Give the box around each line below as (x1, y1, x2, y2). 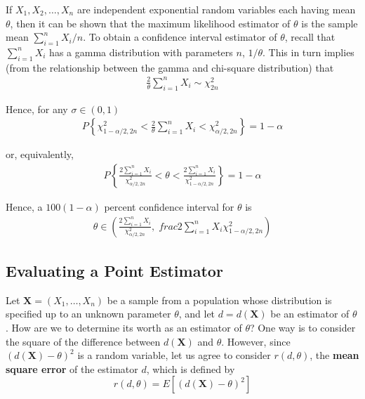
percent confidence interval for (104, 199, 234, 214)
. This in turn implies (263, 44, 354, 59)
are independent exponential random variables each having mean (77, 2, 356, 16)
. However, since (221, 334, 291, 348)
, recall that (284, 30, 336, 44)
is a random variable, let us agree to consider (77, 348, 271, 362)
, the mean (310, 348, 359, 362)
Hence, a (6, 199, 43, 214)
